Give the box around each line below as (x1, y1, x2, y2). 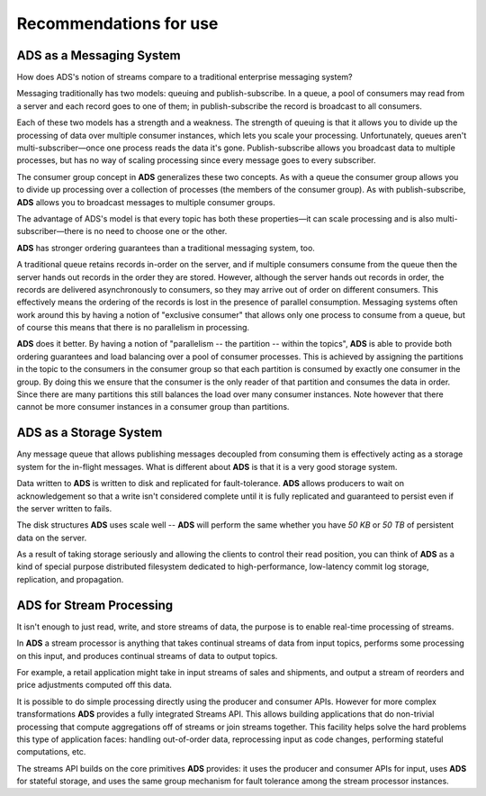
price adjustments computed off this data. (16, 680, 173, 691)
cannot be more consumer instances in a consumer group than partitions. (16, 402, 290, 412)
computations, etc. (16, 746, 86, 757)
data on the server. (16, 532, 87, 543)
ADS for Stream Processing (16, 597, 174, 612)
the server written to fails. (16, 502, 112, 513)
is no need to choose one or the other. (85, 226, 228, 237)
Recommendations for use (16, 14, 219, 33)
